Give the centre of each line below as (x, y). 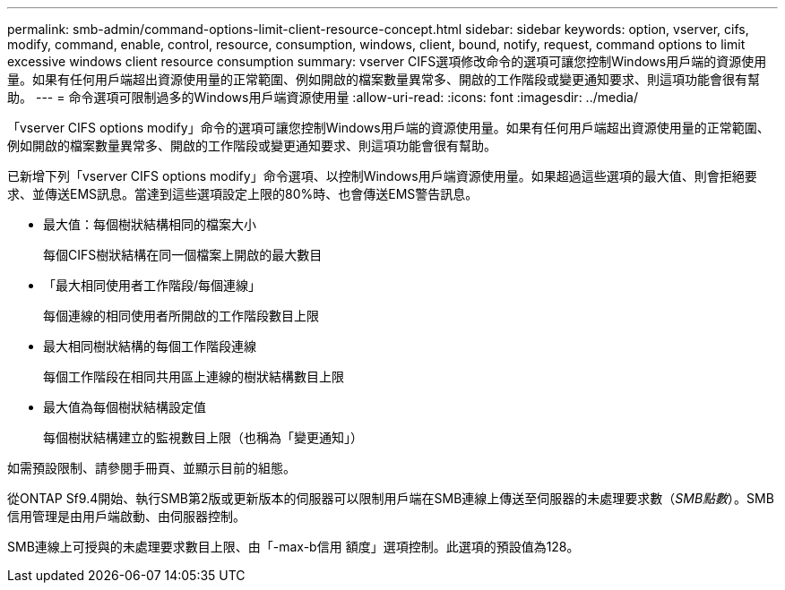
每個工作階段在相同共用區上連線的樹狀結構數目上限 (194, 376)
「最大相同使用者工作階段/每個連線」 (152, 285)
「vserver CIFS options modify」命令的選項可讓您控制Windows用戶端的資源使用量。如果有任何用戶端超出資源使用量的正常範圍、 (388, 128)
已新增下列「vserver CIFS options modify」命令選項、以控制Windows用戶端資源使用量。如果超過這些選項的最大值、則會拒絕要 (382, 176)
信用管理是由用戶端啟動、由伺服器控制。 (126, 516)
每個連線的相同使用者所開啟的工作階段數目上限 (181, 316)
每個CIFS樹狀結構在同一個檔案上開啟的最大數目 (183, 255)
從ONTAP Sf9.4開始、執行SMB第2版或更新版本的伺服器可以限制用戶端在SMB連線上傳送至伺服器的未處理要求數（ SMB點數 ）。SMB (391, 498)
